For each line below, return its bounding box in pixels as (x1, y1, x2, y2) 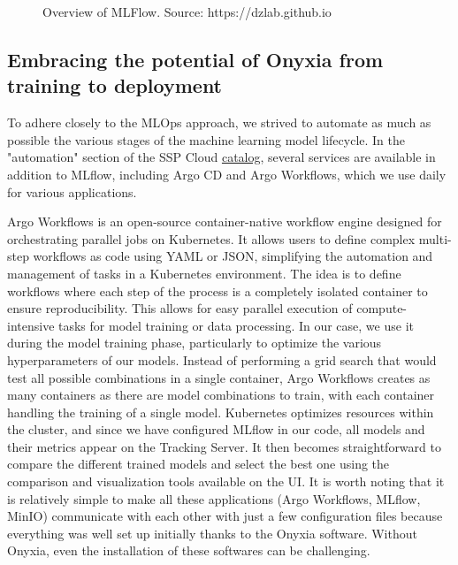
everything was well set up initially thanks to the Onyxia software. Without (7, 523, 417, 542)
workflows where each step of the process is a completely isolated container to (7, 281, 428, 300)
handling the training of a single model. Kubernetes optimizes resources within (7, 402, 434, 421)
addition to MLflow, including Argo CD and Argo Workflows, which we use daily (7, 164, 447, 183)
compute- (356, 299, 408, 317)
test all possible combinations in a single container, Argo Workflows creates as (7, 368, 431, 386)
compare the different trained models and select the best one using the (7, 454, 390, 473)
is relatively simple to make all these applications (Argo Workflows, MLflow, (7, 489, 421, 508)
